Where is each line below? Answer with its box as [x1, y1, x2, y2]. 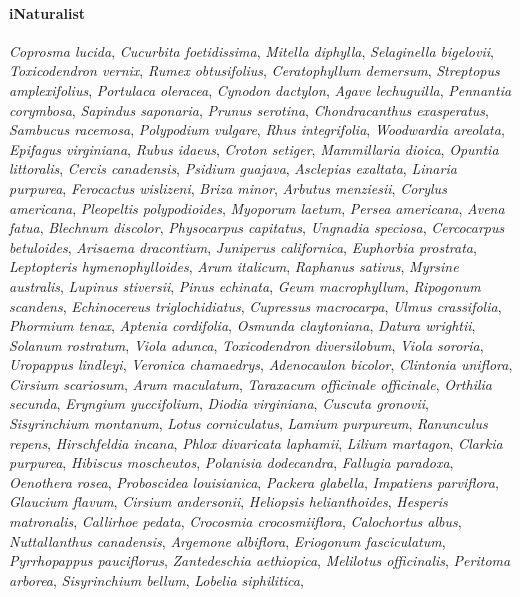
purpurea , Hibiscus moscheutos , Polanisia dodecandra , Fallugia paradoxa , [9, 452, 454, 473]
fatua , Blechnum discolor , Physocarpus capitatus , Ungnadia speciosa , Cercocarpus [9, 217, 505, 238]
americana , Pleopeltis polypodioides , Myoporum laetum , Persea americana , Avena [9, 197, 505, 218]
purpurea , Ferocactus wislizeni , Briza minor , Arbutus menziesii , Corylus [9, 177, 447, 198]
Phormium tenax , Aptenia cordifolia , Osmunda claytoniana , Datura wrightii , [9, 315, 476, 336]
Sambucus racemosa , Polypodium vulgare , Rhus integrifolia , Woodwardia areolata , [9, 119, 505, 140]
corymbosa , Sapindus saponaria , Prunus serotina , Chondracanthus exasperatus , [9, 99, 489, 120]
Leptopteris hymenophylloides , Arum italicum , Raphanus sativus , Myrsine [9, 256, 459, 277]
